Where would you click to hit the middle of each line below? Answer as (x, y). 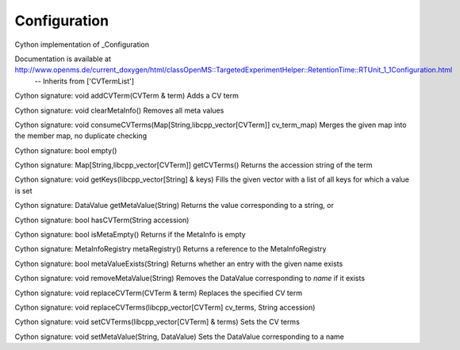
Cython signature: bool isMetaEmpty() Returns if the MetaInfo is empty (130, 235)
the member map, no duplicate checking (80, 136)
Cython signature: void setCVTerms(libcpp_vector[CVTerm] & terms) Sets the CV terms (157, 322)
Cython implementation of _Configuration (82, 44)
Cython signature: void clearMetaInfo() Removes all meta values (119, 110)
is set (23, 190)
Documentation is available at (63, 59)
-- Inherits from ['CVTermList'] (84, 81)
